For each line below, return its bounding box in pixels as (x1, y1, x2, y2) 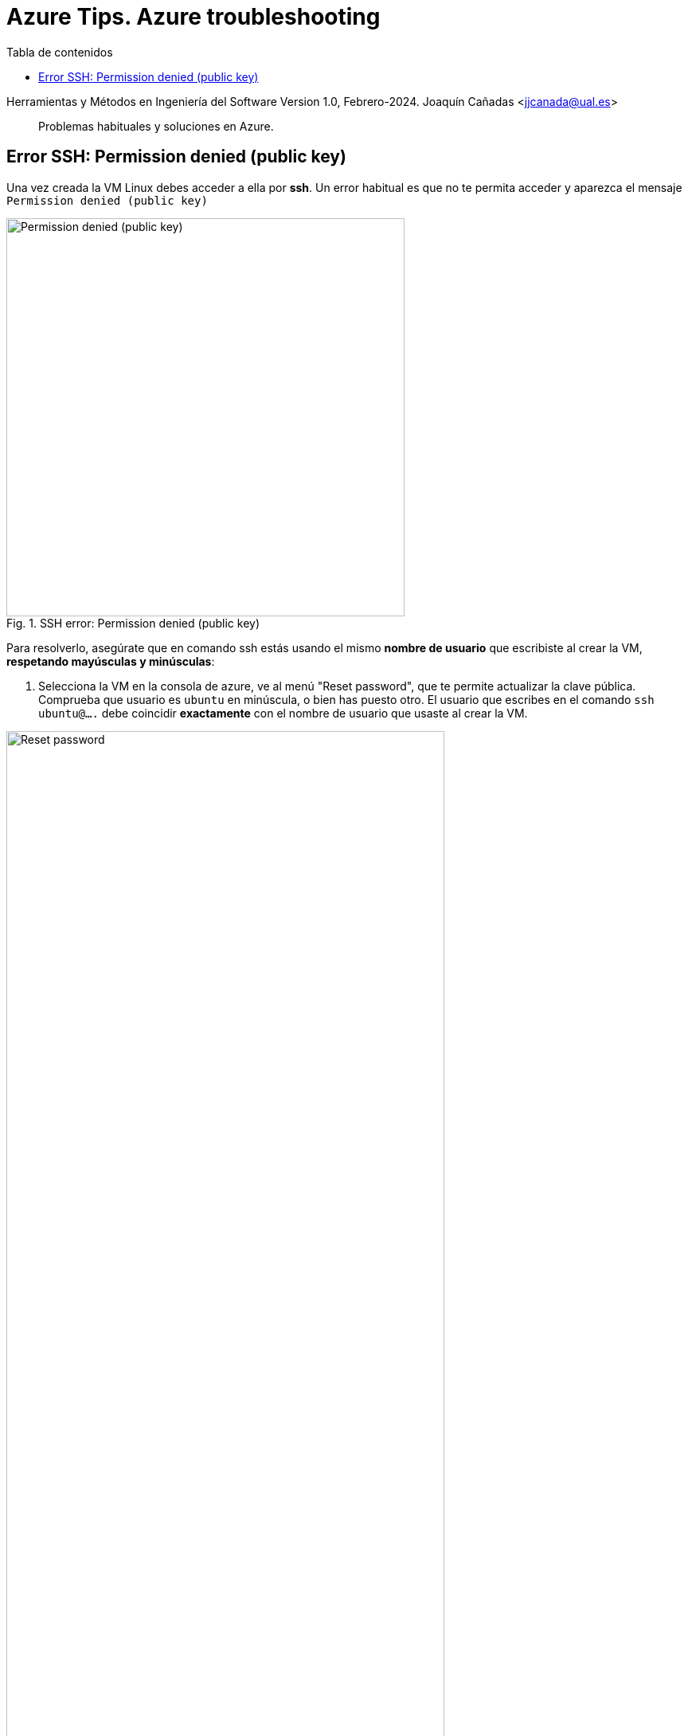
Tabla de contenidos (6, 45, 113, 59)
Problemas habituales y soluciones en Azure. (38, 119, 274, 133)
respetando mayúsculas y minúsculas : (6, 654, 215, 668)
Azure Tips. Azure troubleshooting (6, 3, 381, 30)
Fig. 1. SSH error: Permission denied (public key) (6, 616, 260, 630)
